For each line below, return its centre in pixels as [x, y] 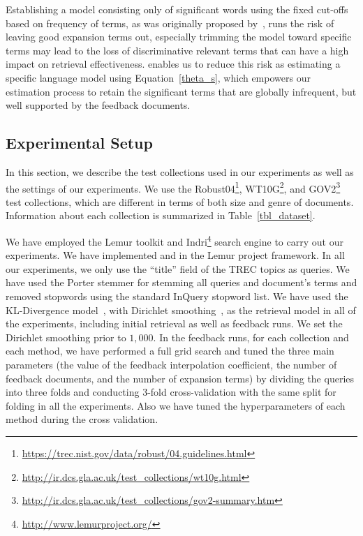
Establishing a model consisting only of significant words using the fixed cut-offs [177, 9]
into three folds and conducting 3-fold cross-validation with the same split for [171, 392]
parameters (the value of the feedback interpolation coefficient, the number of [171, 364]
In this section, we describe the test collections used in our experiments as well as [180, 171]
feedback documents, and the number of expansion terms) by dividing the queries [180, 378]
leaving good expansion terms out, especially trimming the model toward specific [179, 37]
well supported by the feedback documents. [98, 105]
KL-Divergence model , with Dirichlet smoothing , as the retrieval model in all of [181, 310]
